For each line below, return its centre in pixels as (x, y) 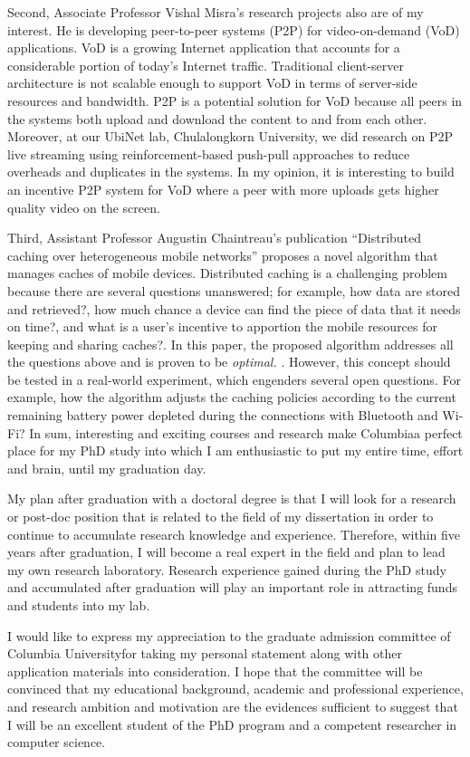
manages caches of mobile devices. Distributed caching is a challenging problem (227, 273)
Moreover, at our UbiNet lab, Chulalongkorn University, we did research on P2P (230, 136)
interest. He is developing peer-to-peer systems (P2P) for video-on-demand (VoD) (234, 29)
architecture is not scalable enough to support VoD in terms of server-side (212, 83)
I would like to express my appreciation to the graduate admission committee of (229, 635)
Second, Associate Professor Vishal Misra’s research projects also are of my (216, 12)
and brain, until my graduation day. (107, 468)
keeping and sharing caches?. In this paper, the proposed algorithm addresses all (230, 344)
